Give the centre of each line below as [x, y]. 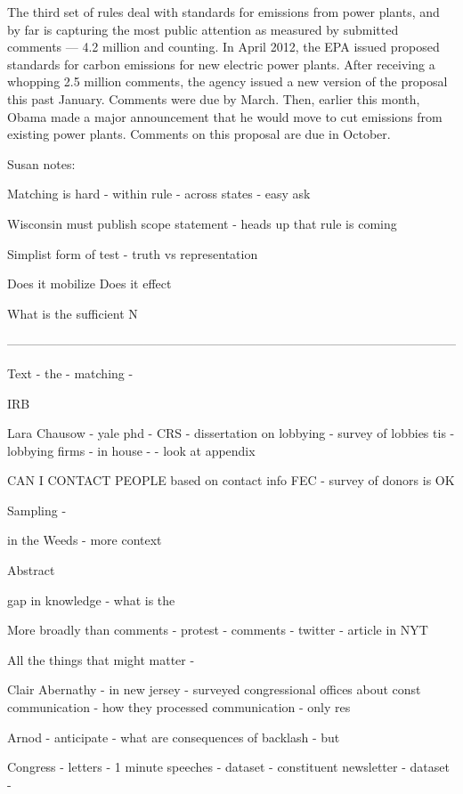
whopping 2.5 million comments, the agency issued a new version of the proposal [227, 81]
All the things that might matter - [101, 659]
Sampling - [37, 510]
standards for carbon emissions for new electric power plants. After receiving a [221, 64]
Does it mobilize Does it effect [89, 284]
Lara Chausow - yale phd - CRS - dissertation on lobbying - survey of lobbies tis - [231, 433]
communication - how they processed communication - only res [179, 707]
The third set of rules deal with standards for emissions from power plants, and [223, 12]
